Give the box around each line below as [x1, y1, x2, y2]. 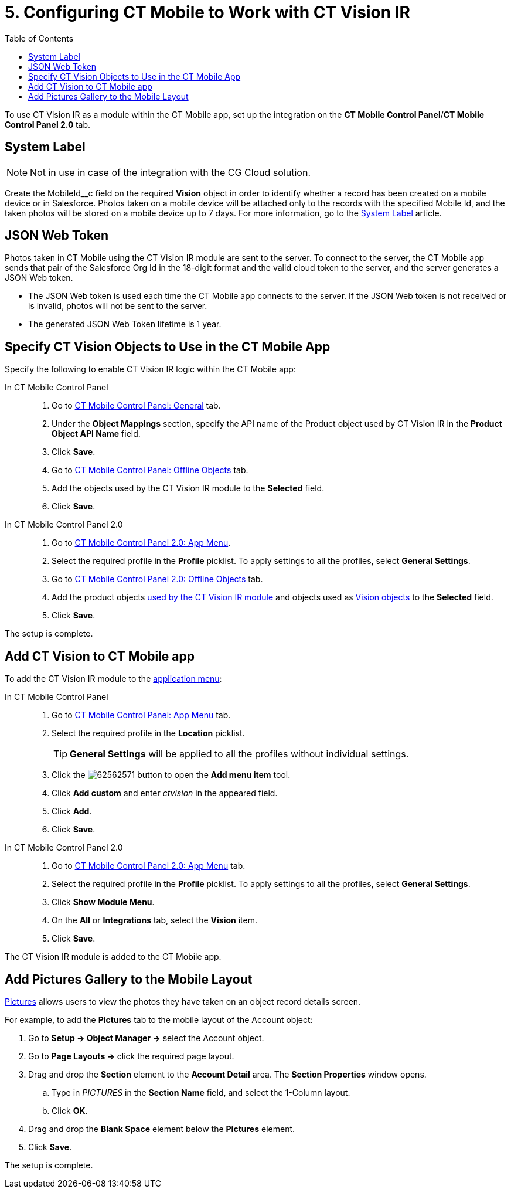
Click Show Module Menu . [52, 897, 155, 908]
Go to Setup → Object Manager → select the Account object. [28, 1032, 264, 1043]
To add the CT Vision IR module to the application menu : [5, 674, 222, 684]
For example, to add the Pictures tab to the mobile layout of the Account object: [5, 1014, 313, 1025]
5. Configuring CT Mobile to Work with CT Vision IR [5, 2, 410, 22]
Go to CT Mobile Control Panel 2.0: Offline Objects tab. [52, 574, 263, 584]
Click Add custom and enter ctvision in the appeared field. [52, 788, 278, 798]
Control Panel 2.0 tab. [5, 119, 90, 130]
